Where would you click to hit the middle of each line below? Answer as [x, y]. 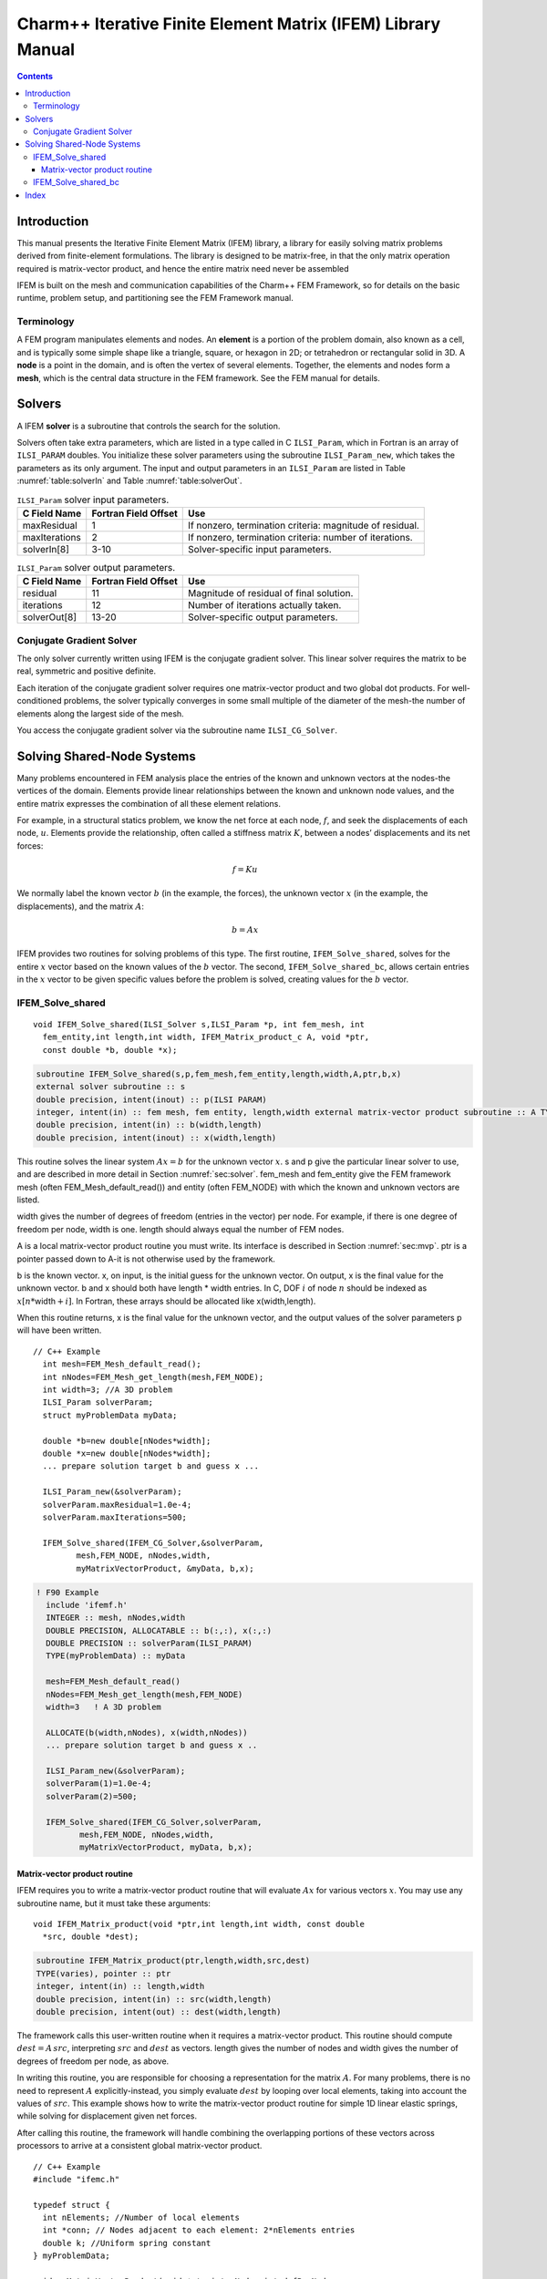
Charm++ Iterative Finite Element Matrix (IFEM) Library [229, 24]
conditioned [39, 701]
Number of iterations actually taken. [265, 605]
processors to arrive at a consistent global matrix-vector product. [139, 2146]
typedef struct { [72, 2205]
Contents [35, 77]
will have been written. [59, 1330]
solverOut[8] [50, 617]
